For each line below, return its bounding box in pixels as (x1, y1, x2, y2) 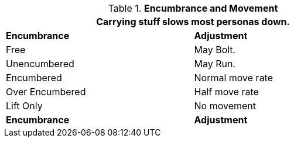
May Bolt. (194, 44, 236, 56)
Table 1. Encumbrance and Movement (108, 2, 278, 14)
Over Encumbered (6, 86, 86, 98)
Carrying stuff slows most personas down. (96, 16, 290, 27)
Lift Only (6, 100, 43, 112)
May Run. (194, 58, 236, 70)
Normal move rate (194, 72, 274, 84)
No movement (194, 100, 256, 112)
